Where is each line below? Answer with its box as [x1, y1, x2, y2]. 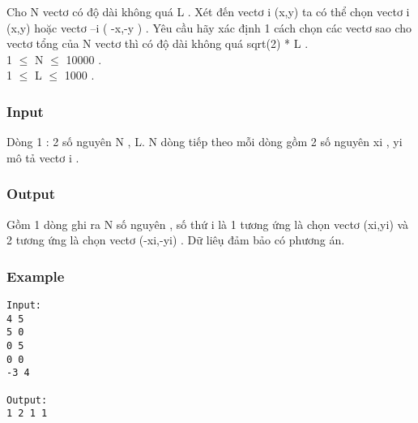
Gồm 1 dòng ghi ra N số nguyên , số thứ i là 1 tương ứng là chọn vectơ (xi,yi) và [6, 215, 409, 232]
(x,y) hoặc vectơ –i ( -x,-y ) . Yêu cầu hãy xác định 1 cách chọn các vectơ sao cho [6, 19, 412, 36]
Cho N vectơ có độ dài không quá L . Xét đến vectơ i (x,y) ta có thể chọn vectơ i [6, 3, 410, 19]
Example [6, 265, 65, 286]
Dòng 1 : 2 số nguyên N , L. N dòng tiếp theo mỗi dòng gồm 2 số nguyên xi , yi [6, 133, 403, 150]
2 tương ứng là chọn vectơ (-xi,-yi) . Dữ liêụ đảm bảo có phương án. [6, 231, 345, 248]
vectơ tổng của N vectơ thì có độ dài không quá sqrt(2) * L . [6, 35, 309, 52]
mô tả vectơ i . [6, 149, 79, 166]
